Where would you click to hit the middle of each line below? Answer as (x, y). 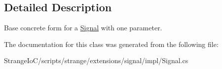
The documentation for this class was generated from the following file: (111, 44)
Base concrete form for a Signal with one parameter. (83, 28)
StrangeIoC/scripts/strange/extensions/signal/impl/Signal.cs (96, 60)
